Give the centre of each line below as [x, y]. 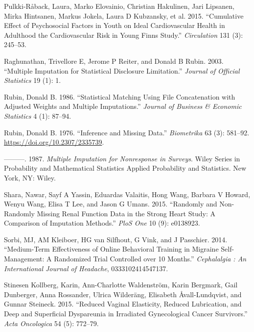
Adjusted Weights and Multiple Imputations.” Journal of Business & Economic [123, 106]
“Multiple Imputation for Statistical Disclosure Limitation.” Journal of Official [122, 70]
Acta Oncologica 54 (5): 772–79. [51, 323]
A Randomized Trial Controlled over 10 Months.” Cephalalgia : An [147, 259]
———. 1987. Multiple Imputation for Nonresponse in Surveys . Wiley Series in [122, 158]
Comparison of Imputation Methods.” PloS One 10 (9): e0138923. [102, 223]
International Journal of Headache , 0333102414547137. [86, 268]
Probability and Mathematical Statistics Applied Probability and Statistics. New [125, 168]
